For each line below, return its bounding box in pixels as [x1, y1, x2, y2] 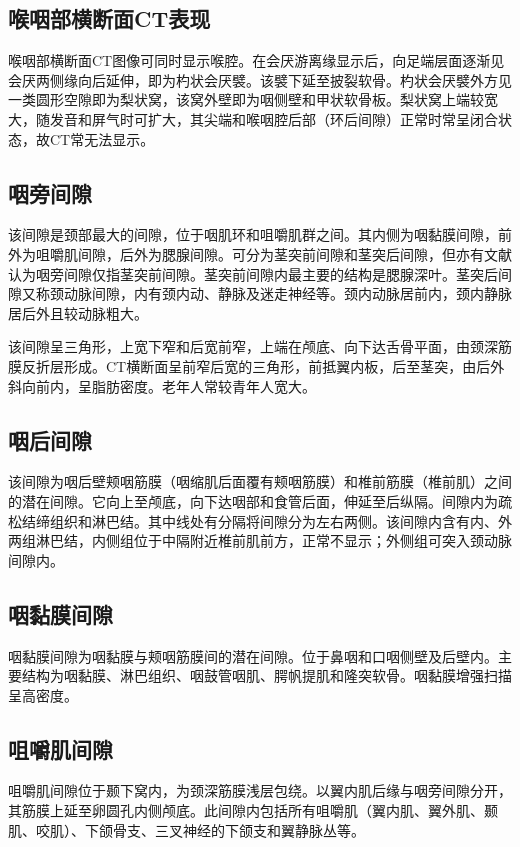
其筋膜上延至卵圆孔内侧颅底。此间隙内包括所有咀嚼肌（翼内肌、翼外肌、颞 [8, 800, 498, 821]
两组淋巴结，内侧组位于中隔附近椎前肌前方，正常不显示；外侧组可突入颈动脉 [8, 530, 512, 551]
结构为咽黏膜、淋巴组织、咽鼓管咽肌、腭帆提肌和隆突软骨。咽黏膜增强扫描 [21, 665, 512, 686]
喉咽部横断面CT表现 [8, 3, 211, 34]
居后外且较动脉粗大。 [8, 302, 148, 323]
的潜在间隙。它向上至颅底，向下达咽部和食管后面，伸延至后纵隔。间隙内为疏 [8, 490, 512, 511]
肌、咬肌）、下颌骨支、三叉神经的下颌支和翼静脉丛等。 [8, 819, 365, 840]
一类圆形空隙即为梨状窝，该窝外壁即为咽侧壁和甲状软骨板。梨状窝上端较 [8, 89, 484, 110]
